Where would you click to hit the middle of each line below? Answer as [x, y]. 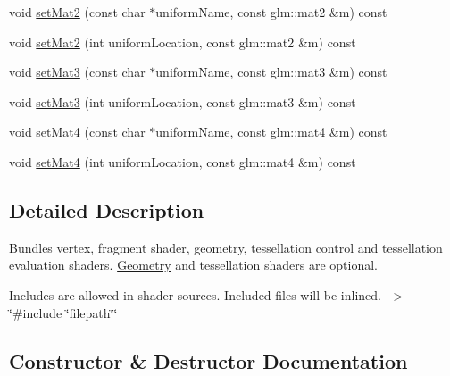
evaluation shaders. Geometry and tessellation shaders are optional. [193, 265]
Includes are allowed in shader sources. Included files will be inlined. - [200, 294]
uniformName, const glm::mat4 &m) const [271, 132]
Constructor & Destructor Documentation [208, 360]
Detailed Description [107, 209]
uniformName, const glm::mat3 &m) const [271, 72]
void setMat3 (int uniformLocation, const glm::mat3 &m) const [183, 101]
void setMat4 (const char [77, 132]
